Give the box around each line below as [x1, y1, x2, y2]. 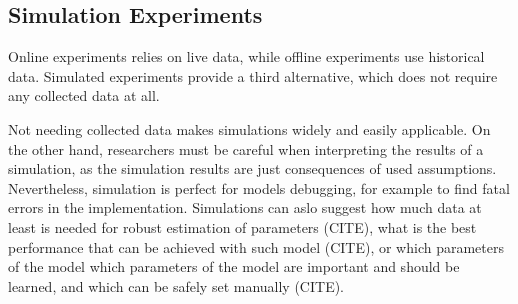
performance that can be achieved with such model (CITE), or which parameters [8, 236, 504, 257]
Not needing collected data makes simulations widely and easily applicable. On [8, 118, 491, 139]
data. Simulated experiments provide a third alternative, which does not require [8, 65, 498, 86]
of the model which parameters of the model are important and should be [8, 256, 460, 277]
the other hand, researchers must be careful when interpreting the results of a [8, 138, 484, 159]
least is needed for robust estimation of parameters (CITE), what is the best [8, 216, 477, 237]
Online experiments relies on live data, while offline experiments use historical [8, 46, 485, 67]
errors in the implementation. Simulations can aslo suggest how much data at [8, 197, 482, 218]
